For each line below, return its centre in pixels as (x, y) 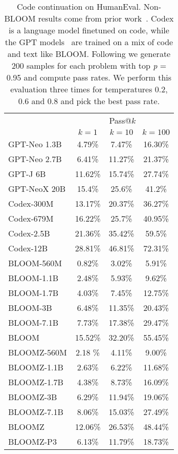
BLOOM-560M (35, 263)
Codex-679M (31, 218)
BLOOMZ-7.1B (36, 412)
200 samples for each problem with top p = (89, 65)
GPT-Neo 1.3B (35, 144)
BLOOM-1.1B (34, 278)
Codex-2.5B (29, 233)
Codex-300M (31, 203)
